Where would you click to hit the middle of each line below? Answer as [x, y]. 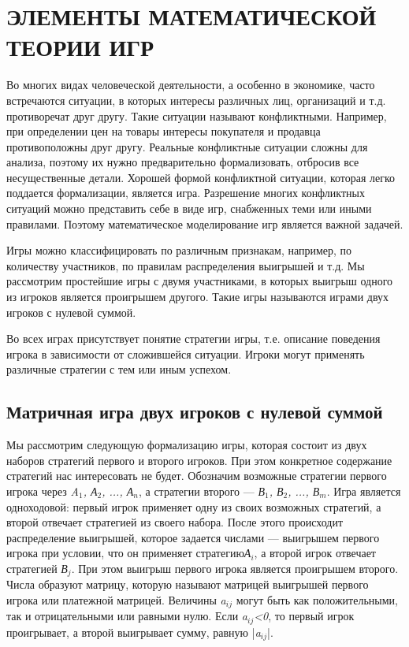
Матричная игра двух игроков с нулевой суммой [195, 412]
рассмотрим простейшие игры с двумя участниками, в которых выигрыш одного [200, 281]
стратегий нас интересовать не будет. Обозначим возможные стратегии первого [197, 476]
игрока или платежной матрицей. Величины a [116, 600]
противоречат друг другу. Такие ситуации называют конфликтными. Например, [197, 115]
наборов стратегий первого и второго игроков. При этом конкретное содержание [199, 460]
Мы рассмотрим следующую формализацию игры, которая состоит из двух [187, 445]
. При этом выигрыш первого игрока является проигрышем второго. [235, 568]
